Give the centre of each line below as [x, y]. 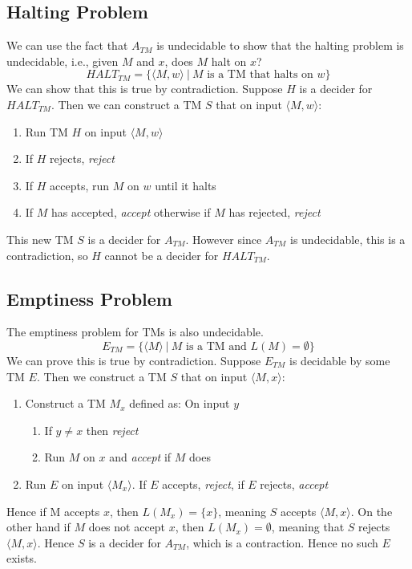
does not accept [127, 527]
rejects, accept [294, 484]
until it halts [186, 185]
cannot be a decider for [162, 255]
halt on [229, 61]
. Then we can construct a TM [126, 104]
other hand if [38, 527]
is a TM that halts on [260, 75]
